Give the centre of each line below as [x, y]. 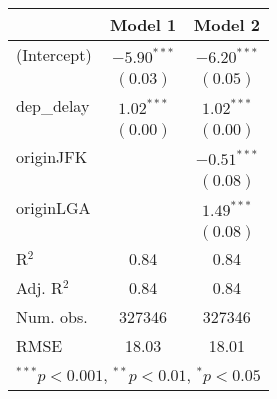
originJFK [52, 156]
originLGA [53, 207]
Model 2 [226, 24]
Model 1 [143, 24]
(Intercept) [54, 54]
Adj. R [39, 287]
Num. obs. [52, 316]
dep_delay [53, 105]
